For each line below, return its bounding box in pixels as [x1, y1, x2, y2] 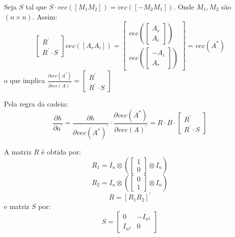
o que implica [4, 75, 45, 85]
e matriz [4, 201, 29, 211]
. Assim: [32, 11, 57, 21]
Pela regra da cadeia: [4, 98, 68, 109]
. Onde [173, 1, 194, 11]
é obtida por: [41, 146, 81, 157]
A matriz [4, 146, 31, 157]
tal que [25, 1, 47, 11]
